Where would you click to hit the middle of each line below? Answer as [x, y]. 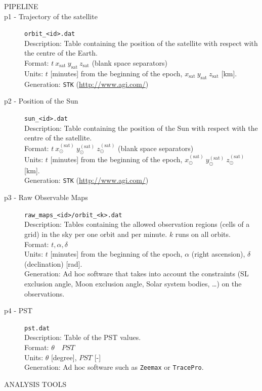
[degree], [64, 357]
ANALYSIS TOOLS [35, 384]
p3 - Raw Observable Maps [46, 197]
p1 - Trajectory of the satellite [51, 16]
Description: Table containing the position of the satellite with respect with [141, 43]
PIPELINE [21, 6]
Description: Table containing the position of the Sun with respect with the [141, 128]
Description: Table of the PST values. [83, 337]
